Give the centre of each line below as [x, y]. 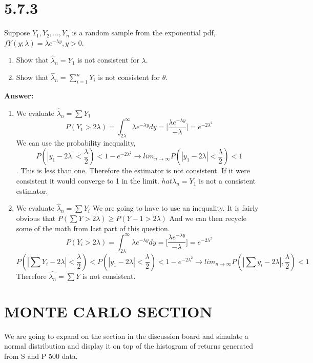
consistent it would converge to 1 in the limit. [88, 181]
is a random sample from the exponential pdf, [144, 33]
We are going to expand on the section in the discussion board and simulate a [126, 336]
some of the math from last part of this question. [93, 228]
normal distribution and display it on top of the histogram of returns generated [129, 346]
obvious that [36, 218]
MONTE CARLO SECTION [108, 311]
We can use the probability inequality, [76, 142]
